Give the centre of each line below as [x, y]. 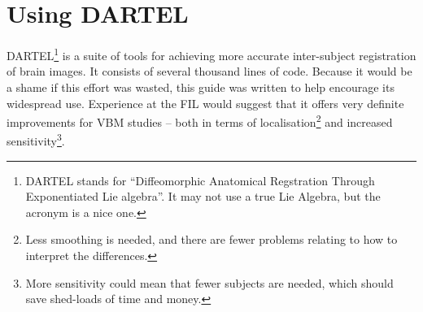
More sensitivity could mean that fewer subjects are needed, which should [209, 282]
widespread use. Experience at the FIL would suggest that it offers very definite [205, 103]
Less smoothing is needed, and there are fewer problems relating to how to [211, 239]
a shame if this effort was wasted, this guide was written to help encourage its [201, 87]
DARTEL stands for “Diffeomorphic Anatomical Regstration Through [200, 180]
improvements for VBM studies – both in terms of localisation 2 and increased [200, 121]
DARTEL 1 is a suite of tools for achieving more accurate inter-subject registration [211, 54]
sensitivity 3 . [36, 140]
